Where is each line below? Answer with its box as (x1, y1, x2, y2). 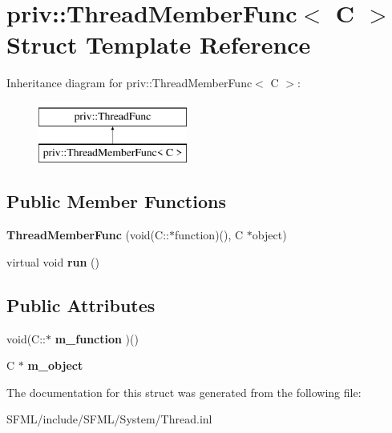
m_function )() (55, 330, 139, 347)
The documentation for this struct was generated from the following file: (6, 383, 362, 400)
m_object (27, 357, 83, 374)
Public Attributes (6, 292, 156, 317)
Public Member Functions (6, 189, 226, 214)
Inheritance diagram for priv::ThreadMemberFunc (6, 74, 253, 91)
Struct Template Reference (6, 28, 311, 61)
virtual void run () (6, 253, 99, 270)
